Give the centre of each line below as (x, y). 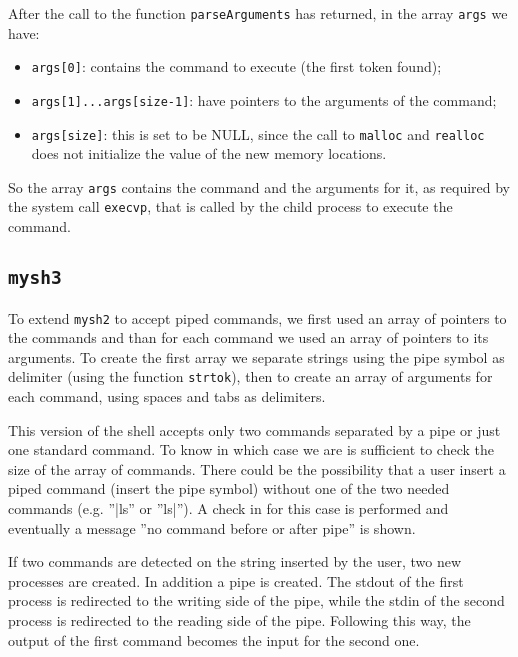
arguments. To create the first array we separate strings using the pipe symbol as (256, 356)
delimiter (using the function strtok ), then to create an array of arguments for (250, 376)
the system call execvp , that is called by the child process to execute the (230, 206)
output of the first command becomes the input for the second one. (214, 639)
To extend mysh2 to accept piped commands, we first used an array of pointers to (257, 317)
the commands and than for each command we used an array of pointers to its (248, 337)
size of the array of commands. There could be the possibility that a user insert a (257, 468)
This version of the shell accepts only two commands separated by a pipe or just (254, 429)
